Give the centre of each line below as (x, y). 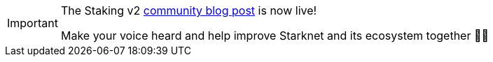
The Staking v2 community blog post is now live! (189, 10)
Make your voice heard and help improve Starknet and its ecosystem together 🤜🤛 (275, 36)
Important (33, 23)
